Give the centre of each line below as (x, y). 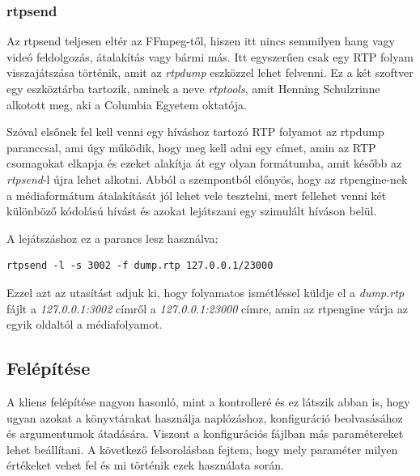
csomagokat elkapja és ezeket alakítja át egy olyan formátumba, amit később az (204, 163)
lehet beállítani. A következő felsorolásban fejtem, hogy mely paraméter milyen (202, 449)
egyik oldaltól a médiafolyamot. (85, 324)
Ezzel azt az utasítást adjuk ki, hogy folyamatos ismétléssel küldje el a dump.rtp (206, 292)
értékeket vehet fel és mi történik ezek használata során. (145, 465)
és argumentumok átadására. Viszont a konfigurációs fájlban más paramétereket (205, 433)
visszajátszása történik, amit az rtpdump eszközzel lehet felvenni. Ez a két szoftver (210, 72)
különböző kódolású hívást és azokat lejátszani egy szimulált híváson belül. (192, 211)
